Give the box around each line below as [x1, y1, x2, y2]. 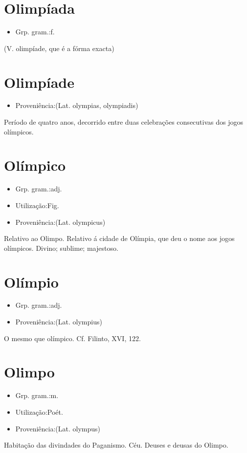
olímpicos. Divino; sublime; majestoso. [4, 242, 118, 253]
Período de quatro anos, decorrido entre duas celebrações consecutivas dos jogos [4, 117, 243, 127]
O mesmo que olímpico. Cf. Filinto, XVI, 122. [4, 333, 141, 343]
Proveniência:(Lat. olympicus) [15, 216, 106, 227]
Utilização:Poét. [15, 406, 63, 417]
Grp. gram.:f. [15, 27, 55, 37]
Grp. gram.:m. [15, 390, 59, 400]
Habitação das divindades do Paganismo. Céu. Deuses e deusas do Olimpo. [4, 440, 228, 450]
